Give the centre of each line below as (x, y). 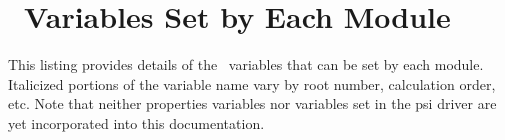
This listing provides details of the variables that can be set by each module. (246, 64)
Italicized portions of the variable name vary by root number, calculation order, (252, 83)
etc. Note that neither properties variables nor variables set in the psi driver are (252, 103)
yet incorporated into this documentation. (136, 122)
